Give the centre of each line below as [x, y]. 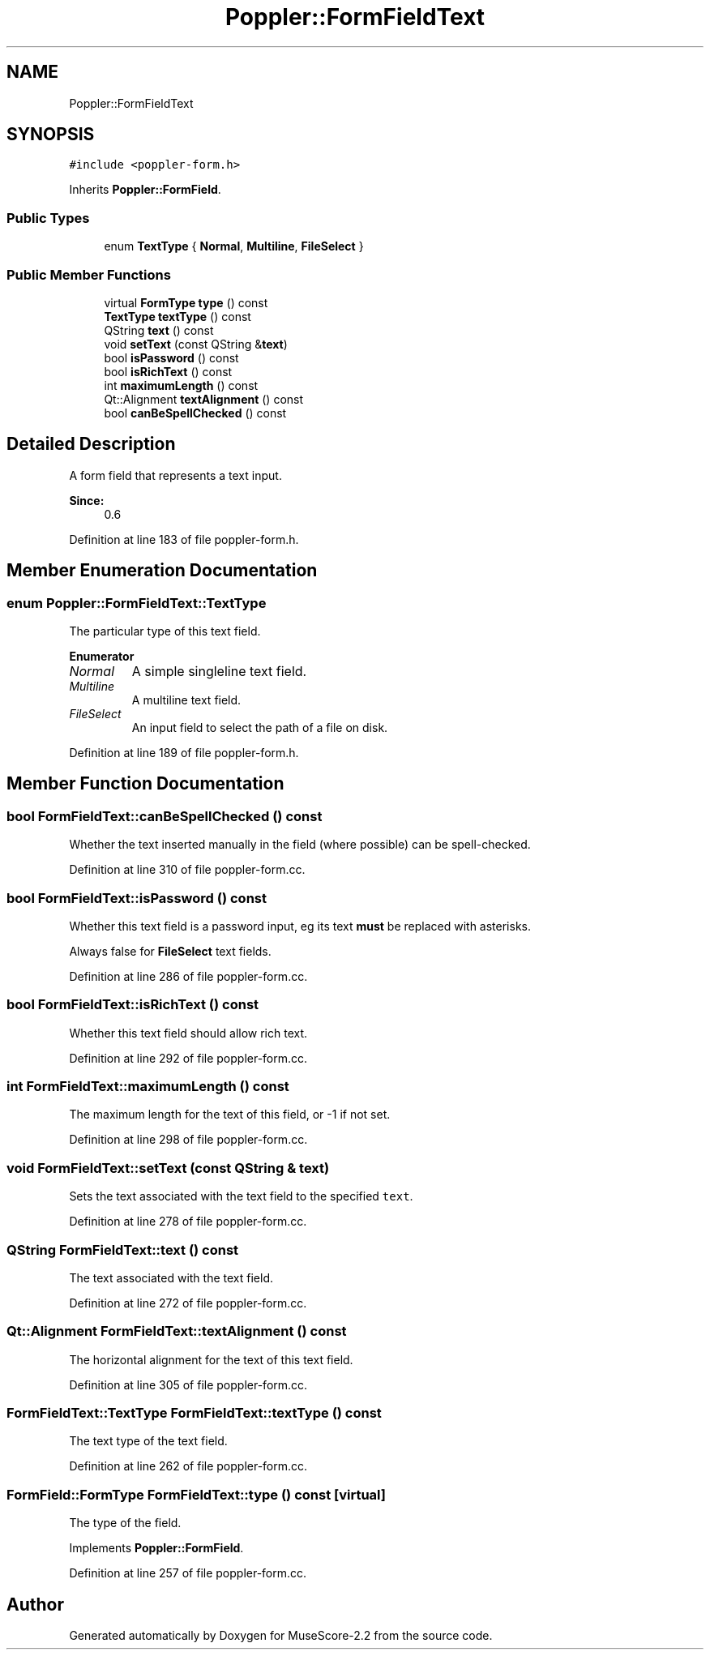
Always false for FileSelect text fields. [170, 951]
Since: [87, 500]
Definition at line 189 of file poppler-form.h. [184, 753]
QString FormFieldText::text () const [123, 1249]
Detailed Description [91, 444]
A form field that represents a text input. [175, 475]
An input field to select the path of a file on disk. [260, 727]
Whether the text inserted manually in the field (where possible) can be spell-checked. [300, 845]
